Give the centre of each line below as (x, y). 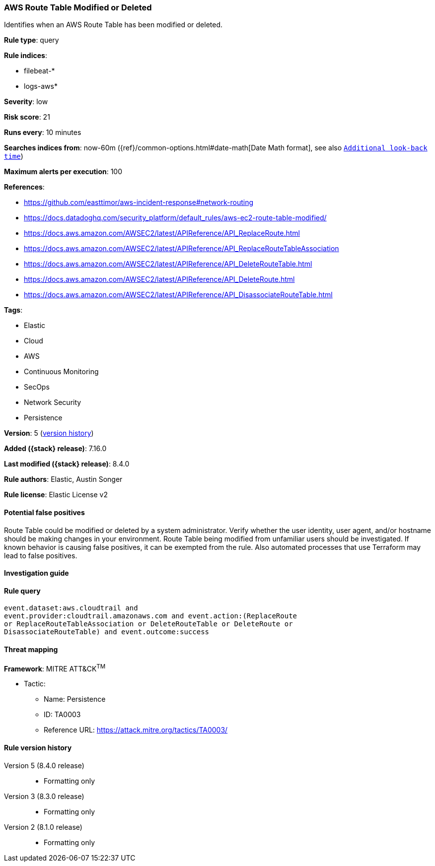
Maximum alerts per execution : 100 (63, 172)
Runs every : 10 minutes (43, 133)
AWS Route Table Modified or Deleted (78, 7)
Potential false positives (44, 512)
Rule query (22, 591)
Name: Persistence (75, 699)
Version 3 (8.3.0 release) (44, 796)
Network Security (53, 402)
